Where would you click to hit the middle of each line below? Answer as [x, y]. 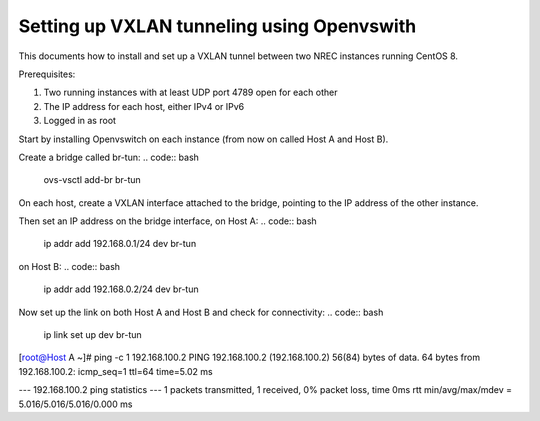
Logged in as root [80, 121]
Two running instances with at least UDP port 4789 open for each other [190, 92]
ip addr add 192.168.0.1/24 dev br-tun [120, 244]
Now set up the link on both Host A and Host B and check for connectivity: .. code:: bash [201, 312]
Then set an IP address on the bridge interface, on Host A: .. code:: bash [167, 221]
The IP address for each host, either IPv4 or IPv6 [144, 106]
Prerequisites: [47, 74]
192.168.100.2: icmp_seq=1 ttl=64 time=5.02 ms [116, 371]
